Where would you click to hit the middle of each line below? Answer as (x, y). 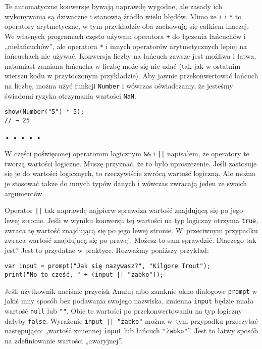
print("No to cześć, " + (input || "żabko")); (84, 274)
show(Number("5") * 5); (44, 112)
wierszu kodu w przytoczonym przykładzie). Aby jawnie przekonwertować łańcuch (132, 76)
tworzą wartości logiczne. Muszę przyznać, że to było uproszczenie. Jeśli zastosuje (131, 163)
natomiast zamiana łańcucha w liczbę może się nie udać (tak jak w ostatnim (123, 66)
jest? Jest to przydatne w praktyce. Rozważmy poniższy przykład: (107, 250)
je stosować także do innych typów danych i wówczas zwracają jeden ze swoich (126, 183)
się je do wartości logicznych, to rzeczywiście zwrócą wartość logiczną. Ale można (130, 173)
